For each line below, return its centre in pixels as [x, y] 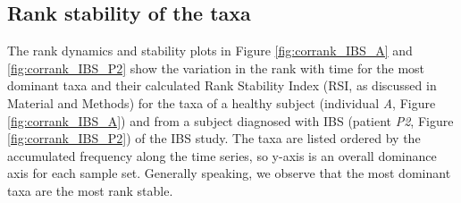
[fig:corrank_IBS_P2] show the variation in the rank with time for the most [216, 68]
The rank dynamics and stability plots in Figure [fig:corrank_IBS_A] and [210, 51]
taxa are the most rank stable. [90, 190]
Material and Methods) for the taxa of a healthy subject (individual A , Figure [222, 102]
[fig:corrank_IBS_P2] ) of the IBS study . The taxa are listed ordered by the [214, 138]
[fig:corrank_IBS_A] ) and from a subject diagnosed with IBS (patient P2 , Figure [230, 120]
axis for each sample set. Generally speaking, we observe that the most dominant [229, 173]
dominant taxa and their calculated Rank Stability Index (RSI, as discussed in [222, 85]
